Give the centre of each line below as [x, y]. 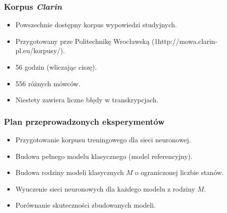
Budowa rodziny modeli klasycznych [69, 172]
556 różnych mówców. [48, 83]
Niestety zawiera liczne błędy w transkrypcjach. [87, 100]
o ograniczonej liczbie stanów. [179, 172]
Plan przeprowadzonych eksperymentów [84, 121]
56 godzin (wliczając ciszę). [56, 67]
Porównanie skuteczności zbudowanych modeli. [86, 205]
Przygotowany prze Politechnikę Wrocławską [82, 41]
